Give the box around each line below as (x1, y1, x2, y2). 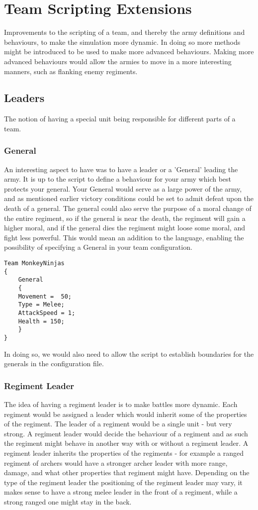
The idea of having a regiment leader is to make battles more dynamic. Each (4, 399, 238, 409)
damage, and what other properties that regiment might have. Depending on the (4, 467, 250, 478)
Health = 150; (18, 317, 65, 325)
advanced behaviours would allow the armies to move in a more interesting (4, 56, 232, 66)
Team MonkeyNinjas (4, 260, 65, 267)
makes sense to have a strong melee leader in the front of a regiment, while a (4, 487, 238, 497)
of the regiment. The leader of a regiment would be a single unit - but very (4, 418, 232, 429)
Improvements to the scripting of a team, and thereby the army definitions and (4, 27, 245, 37)
